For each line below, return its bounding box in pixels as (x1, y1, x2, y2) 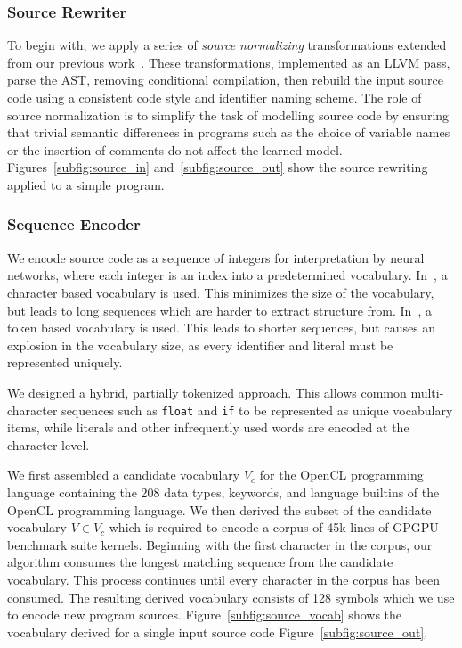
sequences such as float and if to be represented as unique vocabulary (61, 400, 453, 419)
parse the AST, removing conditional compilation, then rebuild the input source (7, 70, 443, 89)
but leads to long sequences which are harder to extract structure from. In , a (7, 300, 432, 319)
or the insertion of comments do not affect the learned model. (7, 140, 343, 159)
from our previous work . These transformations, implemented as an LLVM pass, (7, 53, 450, 71)
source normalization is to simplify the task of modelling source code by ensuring (7, 105, 450, 124)
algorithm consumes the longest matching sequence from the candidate (7, 553, 393, 571)
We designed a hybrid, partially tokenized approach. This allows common (7, 382, 407, 401)
